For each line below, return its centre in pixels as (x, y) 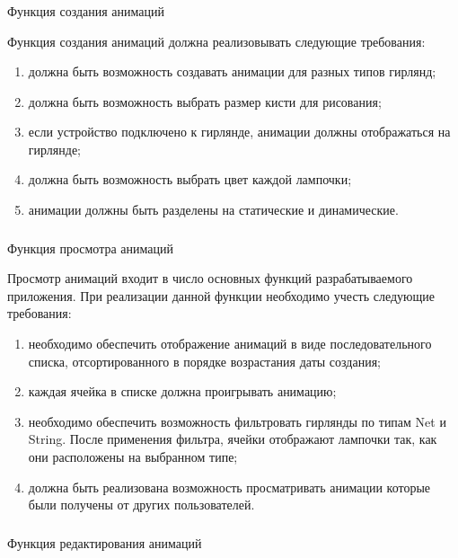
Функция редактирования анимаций (105, 542)
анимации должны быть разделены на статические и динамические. (213, 210)
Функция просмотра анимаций (90, 248)
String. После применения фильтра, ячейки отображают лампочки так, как (233, 439)
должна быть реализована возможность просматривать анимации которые (229, 487)
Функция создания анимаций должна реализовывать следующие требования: (216, 41)
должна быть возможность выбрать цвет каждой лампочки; (190, 179)
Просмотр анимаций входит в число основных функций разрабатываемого (210, 278)
